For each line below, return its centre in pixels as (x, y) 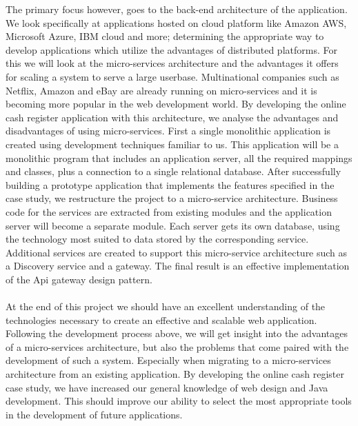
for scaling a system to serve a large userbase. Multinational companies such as (172, 76)
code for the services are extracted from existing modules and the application (169, 211)
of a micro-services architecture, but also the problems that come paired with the (177, 346)
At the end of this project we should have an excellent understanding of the (166, 306)
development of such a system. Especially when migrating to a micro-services (168, 360)
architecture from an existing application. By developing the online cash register (175, 374)
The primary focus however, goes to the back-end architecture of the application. (177, 9)
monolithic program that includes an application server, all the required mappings (179, 158)
